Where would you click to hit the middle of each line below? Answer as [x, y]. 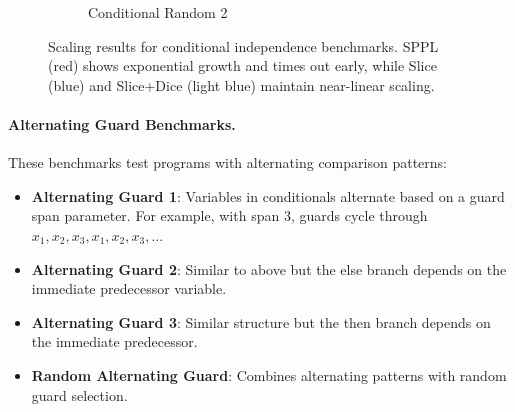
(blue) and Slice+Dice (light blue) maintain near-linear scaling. [241, 84]
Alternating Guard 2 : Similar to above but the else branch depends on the [269, 268]
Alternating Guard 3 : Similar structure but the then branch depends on [261, 321]
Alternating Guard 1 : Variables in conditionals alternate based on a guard [268, 195]
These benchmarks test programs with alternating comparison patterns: [227, 162]
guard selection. [79, 394]
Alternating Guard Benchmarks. [122, 123]
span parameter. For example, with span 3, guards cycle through [229, 215]
